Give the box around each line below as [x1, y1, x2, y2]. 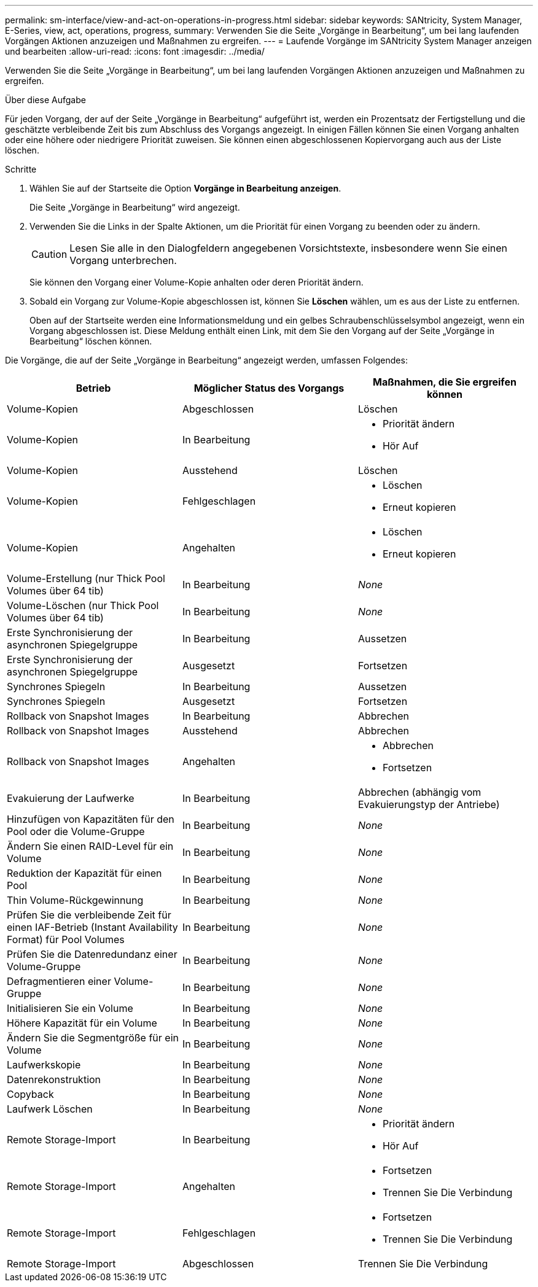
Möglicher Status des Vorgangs [193, 382, 345, 394]
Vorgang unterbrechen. [69, 254, 177, 266]
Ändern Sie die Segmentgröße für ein [7, 1032, 179, 1044]
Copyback [7, 1088, 54, 1100]
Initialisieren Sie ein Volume [7, 1002, 133, 1014]
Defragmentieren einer [7, 975, 111, 987]
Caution [31, 248, 68, 260]
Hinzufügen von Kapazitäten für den [7, 813, 174, 825]
